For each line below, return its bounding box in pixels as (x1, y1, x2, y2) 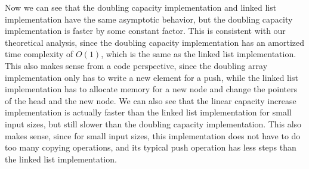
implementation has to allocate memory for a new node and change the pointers (5, 83, 298, 95)
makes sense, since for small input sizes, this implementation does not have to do (5, 129, 301, 142)
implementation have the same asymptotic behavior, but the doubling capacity (5, 12, 293, 25)
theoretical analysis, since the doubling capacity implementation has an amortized (5, 36, 305, 48)
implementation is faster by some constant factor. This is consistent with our (5, 24, 286, 37)
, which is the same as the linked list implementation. (101, 48, 296, 60)
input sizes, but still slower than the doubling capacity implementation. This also (5, 117, 302, 130)
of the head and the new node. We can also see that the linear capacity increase (5, 94, 296, 107)
